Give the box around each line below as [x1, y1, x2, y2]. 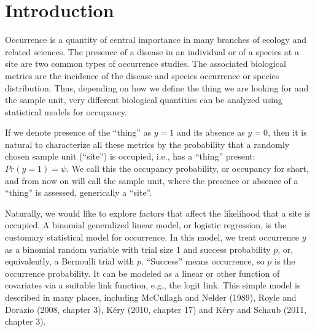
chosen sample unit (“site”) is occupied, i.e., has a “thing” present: [5, 150, 255, 163]
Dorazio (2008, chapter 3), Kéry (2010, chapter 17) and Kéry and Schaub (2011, [5, 303, 307, 315]
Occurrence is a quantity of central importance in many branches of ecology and [5, 33, 307, 46]
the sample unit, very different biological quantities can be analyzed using [5, 93, 282, 106]
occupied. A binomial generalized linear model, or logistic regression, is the [5, 218, 287, 231]
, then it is [267, 126, 307, 139]
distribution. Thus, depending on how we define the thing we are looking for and [5, 81, 309, 94]
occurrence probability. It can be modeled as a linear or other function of [5, 266, 280, 279]
